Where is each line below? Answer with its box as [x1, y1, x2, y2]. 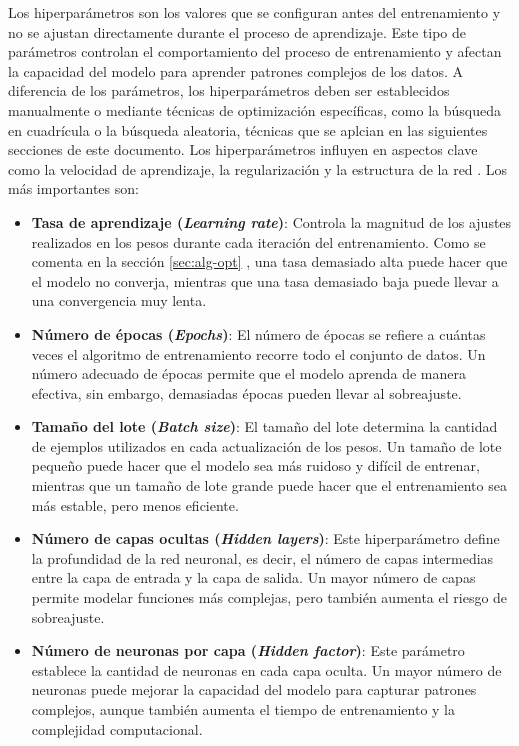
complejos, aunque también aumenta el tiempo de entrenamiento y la [31, 699, 456, 719]
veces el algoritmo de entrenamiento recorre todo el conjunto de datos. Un [31, 343, 486, 364]
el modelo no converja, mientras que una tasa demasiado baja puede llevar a [31, 270, 499, 291]
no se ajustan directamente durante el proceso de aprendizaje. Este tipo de [8, 21, 466, 42]
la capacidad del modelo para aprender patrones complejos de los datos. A [8, 60, 464, 81]
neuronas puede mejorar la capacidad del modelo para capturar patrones [31, 679, 477, 700]
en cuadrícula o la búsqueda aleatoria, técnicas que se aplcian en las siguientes [8, 119, 488, 140]
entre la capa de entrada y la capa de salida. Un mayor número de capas [31, 567, 476, 588]
